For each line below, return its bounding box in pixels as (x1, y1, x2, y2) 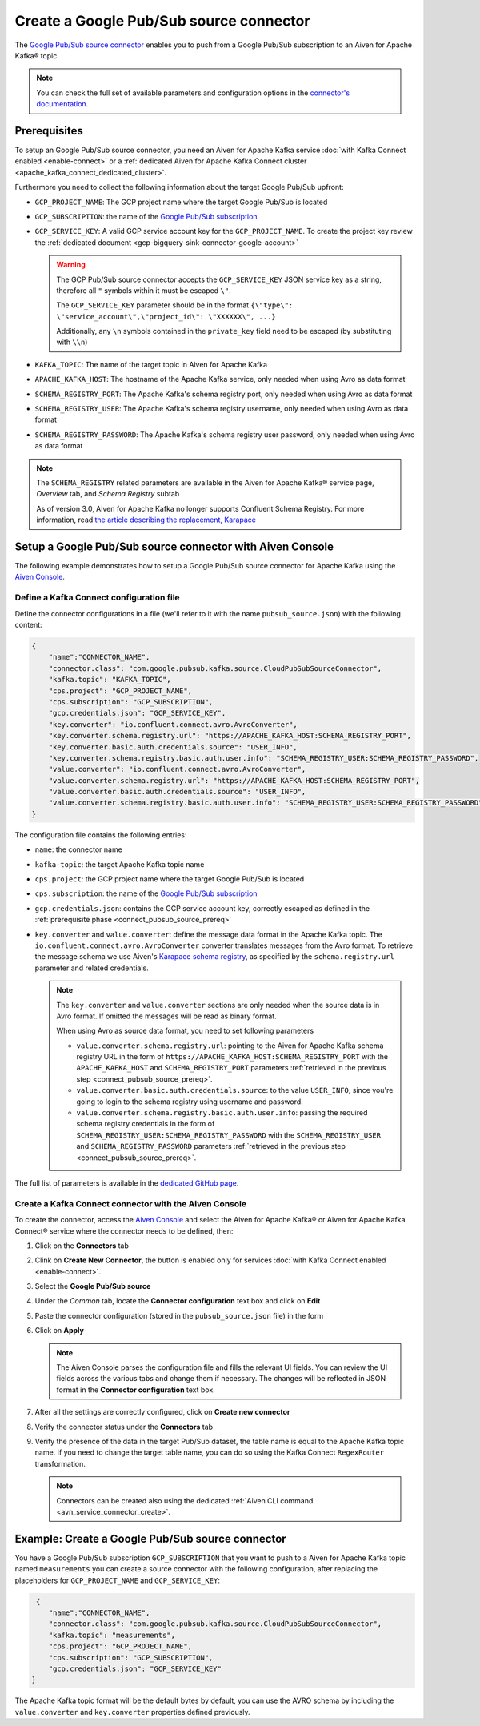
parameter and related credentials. (34, 963, 150, 973)
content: (14, 620, 43, 629)
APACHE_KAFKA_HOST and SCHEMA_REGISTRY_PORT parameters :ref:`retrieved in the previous (76, 1063, 386, 1073)
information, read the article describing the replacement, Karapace (36, 515, 256, 524)
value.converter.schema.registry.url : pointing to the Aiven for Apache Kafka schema (76, 1041, 384, 1050)
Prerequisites (14, 124, 83, 138)
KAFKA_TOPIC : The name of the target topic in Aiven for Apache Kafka (34, 359, 268, 369)
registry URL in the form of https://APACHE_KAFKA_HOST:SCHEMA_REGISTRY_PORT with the (76, 1052, 388, 1062)
